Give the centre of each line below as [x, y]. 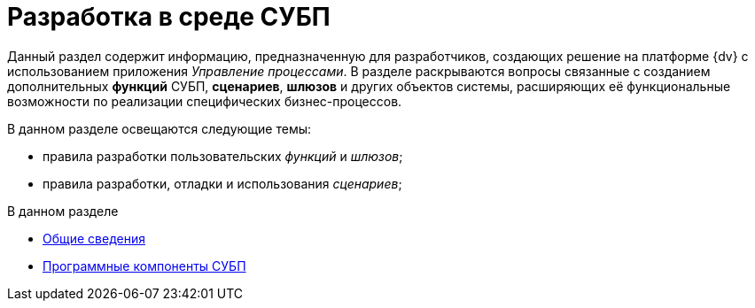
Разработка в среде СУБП [169, 17]
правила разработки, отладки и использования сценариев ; [222, 183]
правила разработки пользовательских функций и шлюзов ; [223, 156]
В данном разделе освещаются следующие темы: [159, 128]
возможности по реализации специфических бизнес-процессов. [205, 101]
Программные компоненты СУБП [144, 266]
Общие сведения [94, 238]
